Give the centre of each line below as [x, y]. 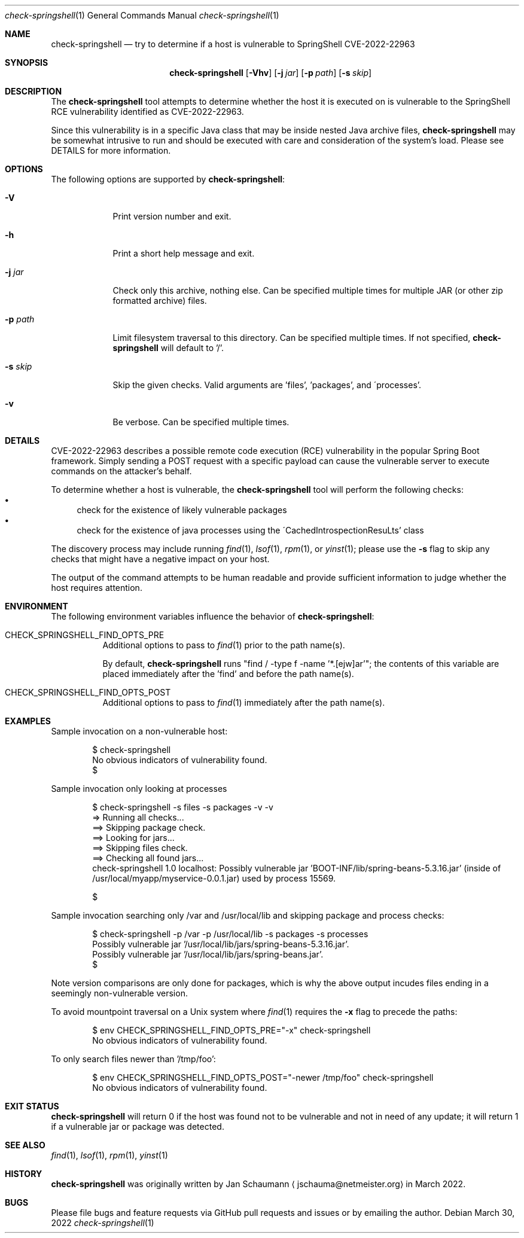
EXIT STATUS [32, 1106]
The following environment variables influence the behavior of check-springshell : [213, 616]
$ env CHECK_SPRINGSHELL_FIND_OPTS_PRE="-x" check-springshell [231, 1030]
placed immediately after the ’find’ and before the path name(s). [228, 674]
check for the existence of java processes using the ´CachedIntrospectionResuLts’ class [250, 530]
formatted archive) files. [160, 301]
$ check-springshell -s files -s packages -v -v [183, 807]
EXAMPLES [28, 721]
